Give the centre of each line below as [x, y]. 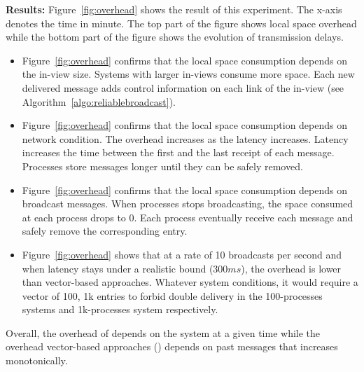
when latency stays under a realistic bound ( [118, 268]
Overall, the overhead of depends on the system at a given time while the [163, 332]
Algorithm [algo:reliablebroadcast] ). [99, 101]
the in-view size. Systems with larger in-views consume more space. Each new [188, 74]
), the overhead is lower [291, 268]
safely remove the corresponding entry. [105, 231]
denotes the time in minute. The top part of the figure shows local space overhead [181, 23]
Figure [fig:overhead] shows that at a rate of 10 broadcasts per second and [182, 254]
